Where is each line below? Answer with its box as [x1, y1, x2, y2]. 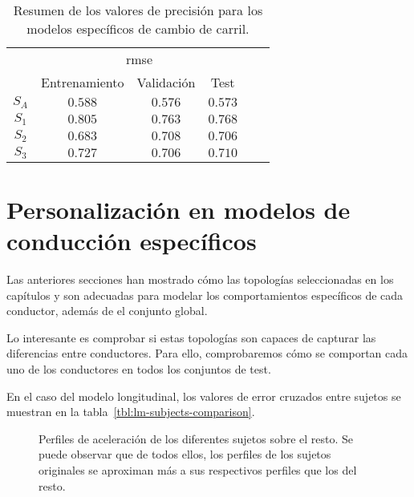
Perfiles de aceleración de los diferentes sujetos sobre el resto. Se [39, 430, 354, 446]
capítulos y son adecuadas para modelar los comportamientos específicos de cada [6, 286, 404, 303]
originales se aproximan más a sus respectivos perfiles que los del [39, 462, 357, 478]
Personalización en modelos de [6, 192, 351, 225]
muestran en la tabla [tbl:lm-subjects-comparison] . [6, 403, 255, 420]
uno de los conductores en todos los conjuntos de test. [6, 361, 271, 378]
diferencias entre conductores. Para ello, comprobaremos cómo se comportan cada [6, 345, 408, 362]
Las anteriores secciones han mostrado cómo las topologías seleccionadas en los [6, 271, 394, 288]
